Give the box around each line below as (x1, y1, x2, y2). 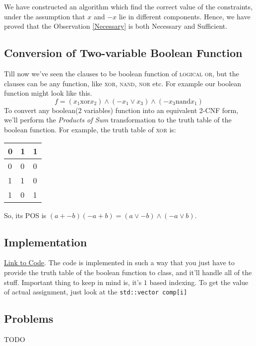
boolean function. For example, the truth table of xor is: (4, 124, 176, 134)
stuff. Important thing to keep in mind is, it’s (4, 277, 142, 287)
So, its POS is (4, 210, 47, 220)
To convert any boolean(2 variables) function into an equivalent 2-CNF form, (4, 105, 239, 115)
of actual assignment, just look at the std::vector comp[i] (4, 287, 188, 297)
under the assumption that (4, 11, 85, 21)
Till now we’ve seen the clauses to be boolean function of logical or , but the (4, 68, 239, 78)
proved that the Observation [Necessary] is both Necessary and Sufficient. (4, 21, 228, 31)
